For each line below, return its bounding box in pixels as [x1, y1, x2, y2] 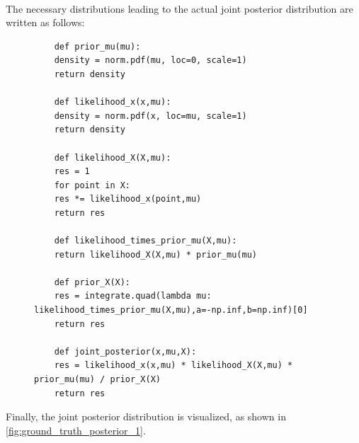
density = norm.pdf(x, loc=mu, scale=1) [54, 110, 247, 121]
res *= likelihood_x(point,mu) [54, 194, 202, 205]
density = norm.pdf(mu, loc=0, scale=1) [54, 55, 247, 66]
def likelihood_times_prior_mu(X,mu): [54, 236, 237, 246]
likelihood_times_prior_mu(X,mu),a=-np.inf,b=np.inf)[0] [34, 305, 308, 316]
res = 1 [54, 166, 90, 177]
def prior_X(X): [54, 277, 131, 287]
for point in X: [54, 180, 131, 190]
